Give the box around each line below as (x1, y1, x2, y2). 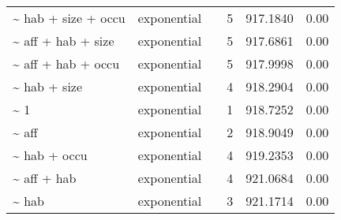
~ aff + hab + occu (13, 54, 120, 73)
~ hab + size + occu (13, 9, 126, 27)
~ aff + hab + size (13, 32, 114, 50)
